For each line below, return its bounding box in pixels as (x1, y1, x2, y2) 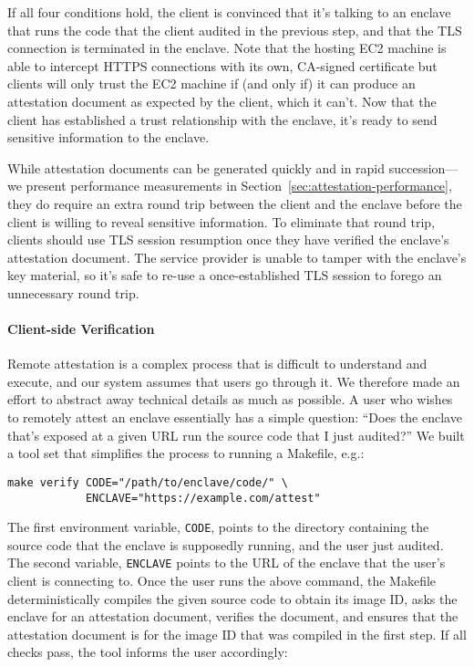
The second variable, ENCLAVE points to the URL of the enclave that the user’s (7, 553, 446, 572)
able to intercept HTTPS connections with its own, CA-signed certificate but (7, 56, 438, 75)
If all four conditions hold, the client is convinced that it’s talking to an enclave (7, 3, 451, 21)
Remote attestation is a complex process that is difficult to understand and (7, 354, 428, 373)
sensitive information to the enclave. (7, 128, 210, 147)
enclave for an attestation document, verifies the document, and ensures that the (7, 607, 459, 626)
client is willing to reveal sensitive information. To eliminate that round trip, (7, 212, 436, 231)
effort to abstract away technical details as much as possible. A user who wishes (7, 390, 453, 409)
